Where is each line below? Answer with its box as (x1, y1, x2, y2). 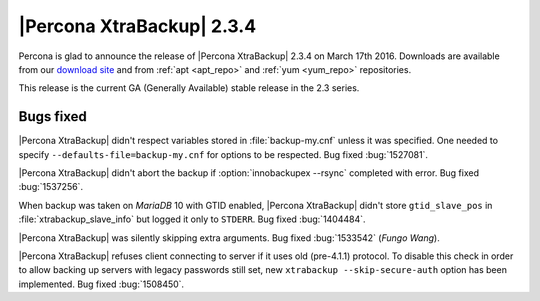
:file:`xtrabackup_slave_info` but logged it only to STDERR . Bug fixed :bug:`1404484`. (18, 213, 366, 225)
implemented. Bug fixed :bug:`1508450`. (18, 278, 185, 290)
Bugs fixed (18, 108, 87, 125)
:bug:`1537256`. (18, 181, 84, 193)
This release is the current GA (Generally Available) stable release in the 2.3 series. (18, 82, 360, 94)
